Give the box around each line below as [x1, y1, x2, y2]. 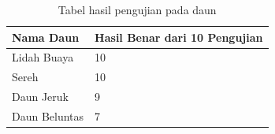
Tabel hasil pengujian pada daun [58, 2, 217, 17]
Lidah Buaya [12, 49, 74, 65]
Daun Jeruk [12, 88, 69, 105]
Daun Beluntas [12, 107, 84, 124]
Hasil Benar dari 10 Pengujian [95, 28, 263, 45]
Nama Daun [12, 28, 80, 45]
